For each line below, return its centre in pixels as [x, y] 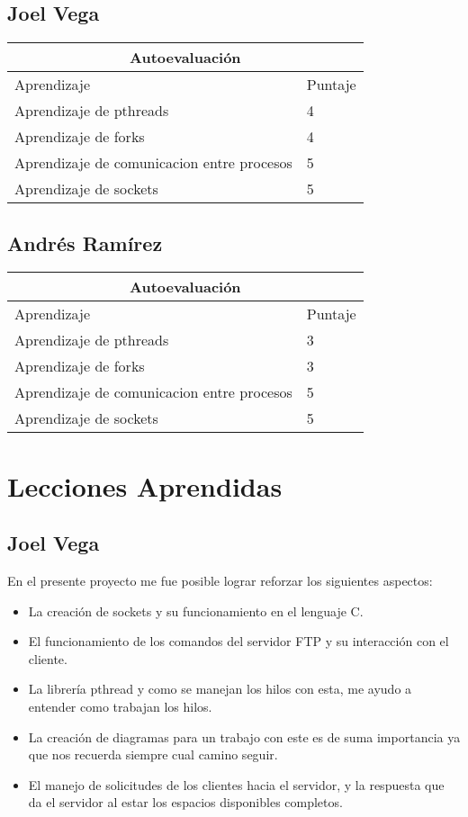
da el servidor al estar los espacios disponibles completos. [185, 802]
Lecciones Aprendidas [145, 485]
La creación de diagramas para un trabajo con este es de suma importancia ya [244, 736]
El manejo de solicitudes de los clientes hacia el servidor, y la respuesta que [236, 784]
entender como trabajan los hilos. [120, 706]
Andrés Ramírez [85, 242]
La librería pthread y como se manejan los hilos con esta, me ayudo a [220, 689]
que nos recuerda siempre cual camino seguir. [153, 754]
